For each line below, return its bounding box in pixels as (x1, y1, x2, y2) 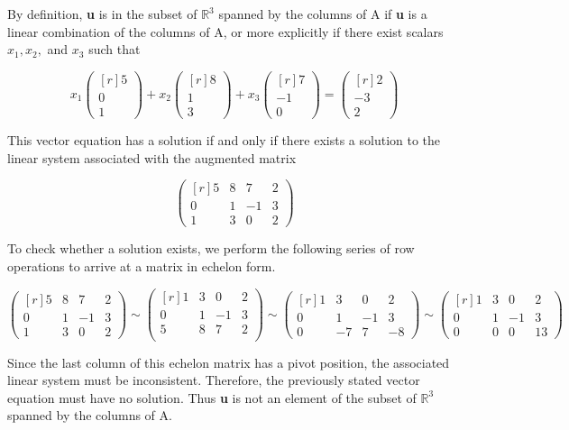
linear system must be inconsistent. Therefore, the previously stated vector (7, 371, 420, 389)
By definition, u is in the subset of (7, 5, 197, 23)
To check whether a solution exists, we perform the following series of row (7, 239, 415, 258)
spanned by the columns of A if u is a (218, 5, 427, 23)
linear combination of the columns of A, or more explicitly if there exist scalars (7, 22, 444, 41)
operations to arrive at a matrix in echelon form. (7, 256, 276, 275)
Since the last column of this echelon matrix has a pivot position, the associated (7, 352, 450, 371)
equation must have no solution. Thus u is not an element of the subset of (7, 388, 417, 407)
